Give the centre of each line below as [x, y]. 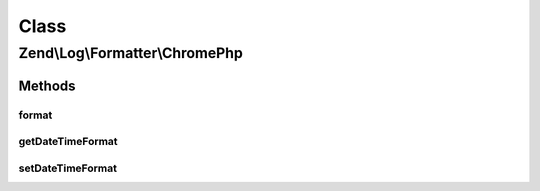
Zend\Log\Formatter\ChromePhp [131, 53]
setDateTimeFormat [67, 168]
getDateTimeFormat [68, 142]
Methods [47, 85]
